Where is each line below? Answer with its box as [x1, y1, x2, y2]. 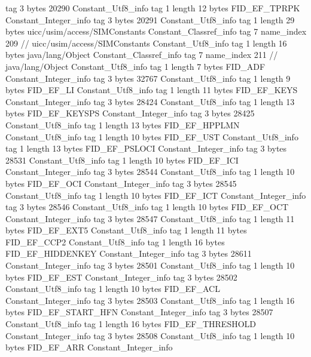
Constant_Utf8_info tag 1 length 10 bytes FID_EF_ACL [5, 282, 220, 295]
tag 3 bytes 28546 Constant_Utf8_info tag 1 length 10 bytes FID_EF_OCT [5, 201, 289, 213]
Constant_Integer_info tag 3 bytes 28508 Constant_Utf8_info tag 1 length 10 [5, 329, 295, 341]
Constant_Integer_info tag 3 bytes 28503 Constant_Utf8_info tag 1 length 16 [5, 294, 295, 306]
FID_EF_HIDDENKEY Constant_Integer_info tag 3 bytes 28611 [5, 247, 252, 260]
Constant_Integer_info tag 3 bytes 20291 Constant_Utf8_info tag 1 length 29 [5, 13, 295, 26]
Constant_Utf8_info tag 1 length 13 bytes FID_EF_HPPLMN [5, 118, 240, 131]
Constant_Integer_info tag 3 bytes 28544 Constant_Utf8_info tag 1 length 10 [5, 165, 295, 178]
